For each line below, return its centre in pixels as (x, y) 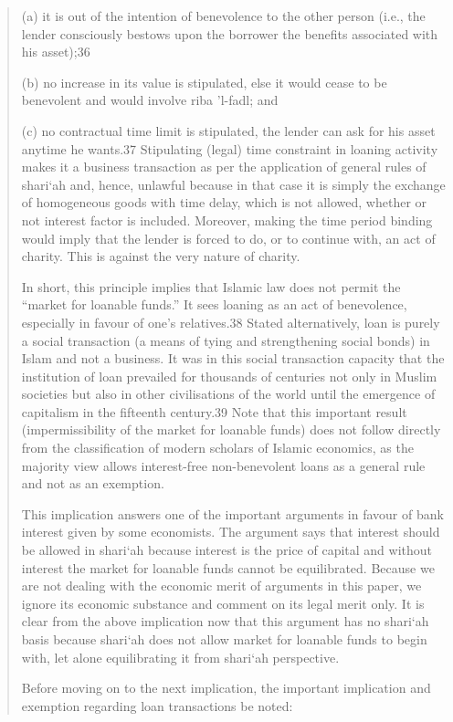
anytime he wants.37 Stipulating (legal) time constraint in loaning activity (230, 148)
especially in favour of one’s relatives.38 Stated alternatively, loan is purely (231, 322)
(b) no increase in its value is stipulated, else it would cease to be (204, 82)
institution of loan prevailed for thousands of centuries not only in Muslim (229, 376)
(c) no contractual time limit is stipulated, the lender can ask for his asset (228, 130)
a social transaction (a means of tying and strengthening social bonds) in (226, 340)
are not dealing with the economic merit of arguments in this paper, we (221, 586)
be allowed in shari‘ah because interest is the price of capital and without (226, 550)
